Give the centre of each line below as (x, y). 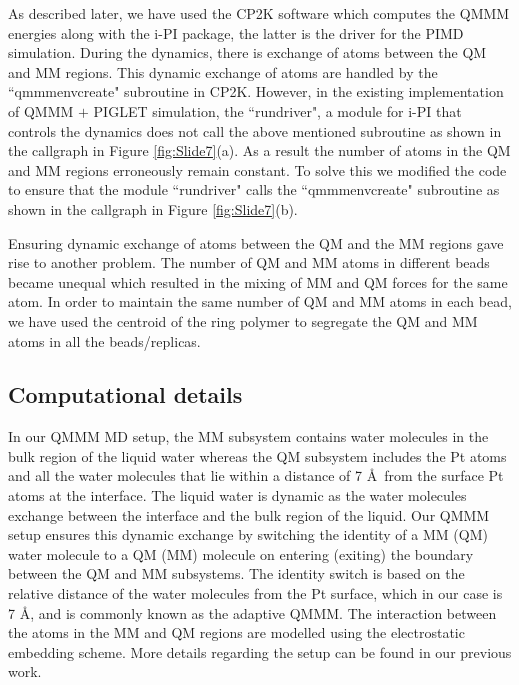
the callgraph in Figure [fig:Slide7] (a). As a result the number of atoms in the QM (259, 150)
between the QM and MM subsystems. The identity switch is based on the (236, 573)
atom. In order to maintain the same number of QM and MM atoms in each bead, (260, 301)
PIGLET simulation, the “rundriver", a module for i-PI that (277, 110)
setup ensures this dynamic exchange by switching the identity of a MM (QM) (248, 534)
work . (25, 671)
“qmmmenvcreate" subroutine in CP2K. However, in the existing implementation (256, 91)
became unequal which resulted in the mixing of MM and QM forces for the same (258, 281)
